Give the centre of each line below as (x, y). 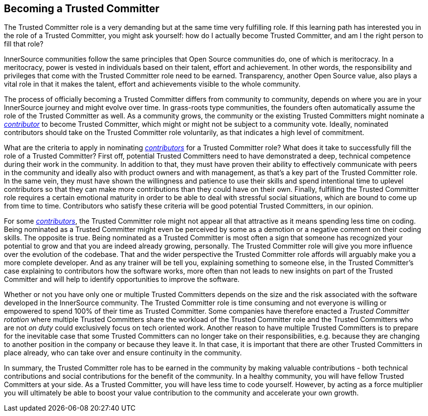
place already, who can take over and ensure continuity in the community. (123, 353)
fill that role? (24, 44)
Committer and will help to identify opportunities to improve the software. (122, 279)
